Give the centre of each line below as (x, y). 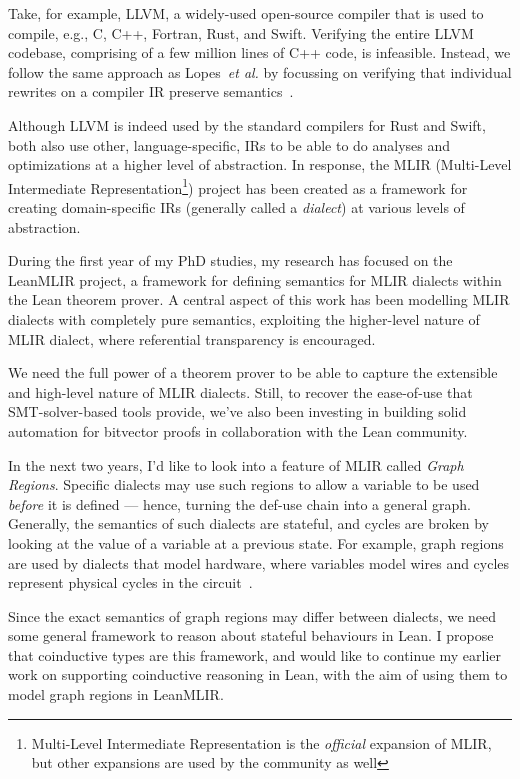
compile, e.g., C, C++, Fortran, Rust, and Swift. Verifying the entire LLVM (241, 32)
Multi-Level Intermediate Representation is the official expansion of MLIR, (261, 742)
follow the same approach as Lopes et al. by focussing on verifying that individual (260, 71)
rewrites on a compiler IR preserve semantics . (151, 91)
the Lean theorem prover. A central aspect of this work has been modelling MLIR (259, 299)
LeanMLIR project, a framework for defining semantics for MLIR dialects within (255, 279)
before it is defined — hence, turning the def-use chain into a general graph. (239, 503)
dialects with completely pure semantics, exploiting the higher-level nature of (244, 318)
